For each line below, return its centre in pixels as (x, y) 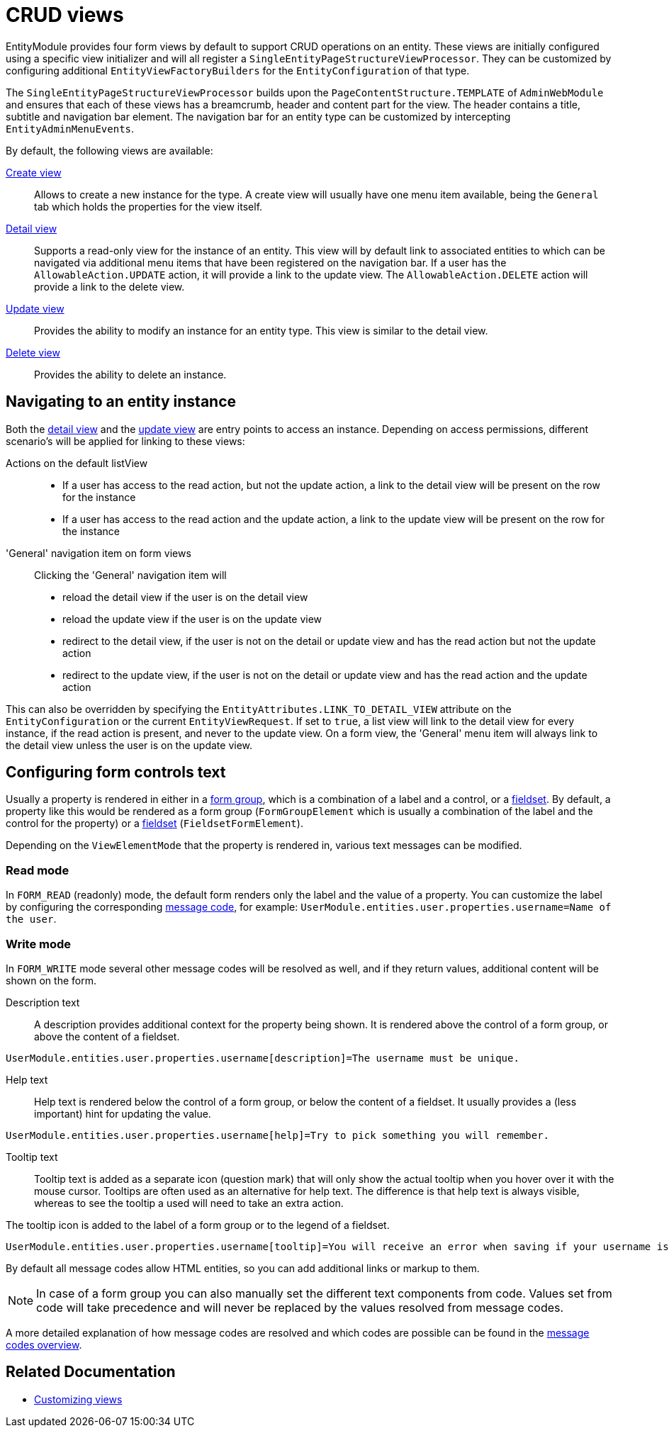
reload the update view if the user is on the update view (192, 619)
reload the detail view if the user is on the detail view (185, 597)
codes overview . (44, 1344)
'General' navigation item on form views (99, 553)
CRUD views (65, 15)
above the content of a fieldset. (107, 1036)
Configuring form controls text (116, 772)
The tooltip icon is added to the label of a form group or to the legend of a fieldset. (198, 1225)
